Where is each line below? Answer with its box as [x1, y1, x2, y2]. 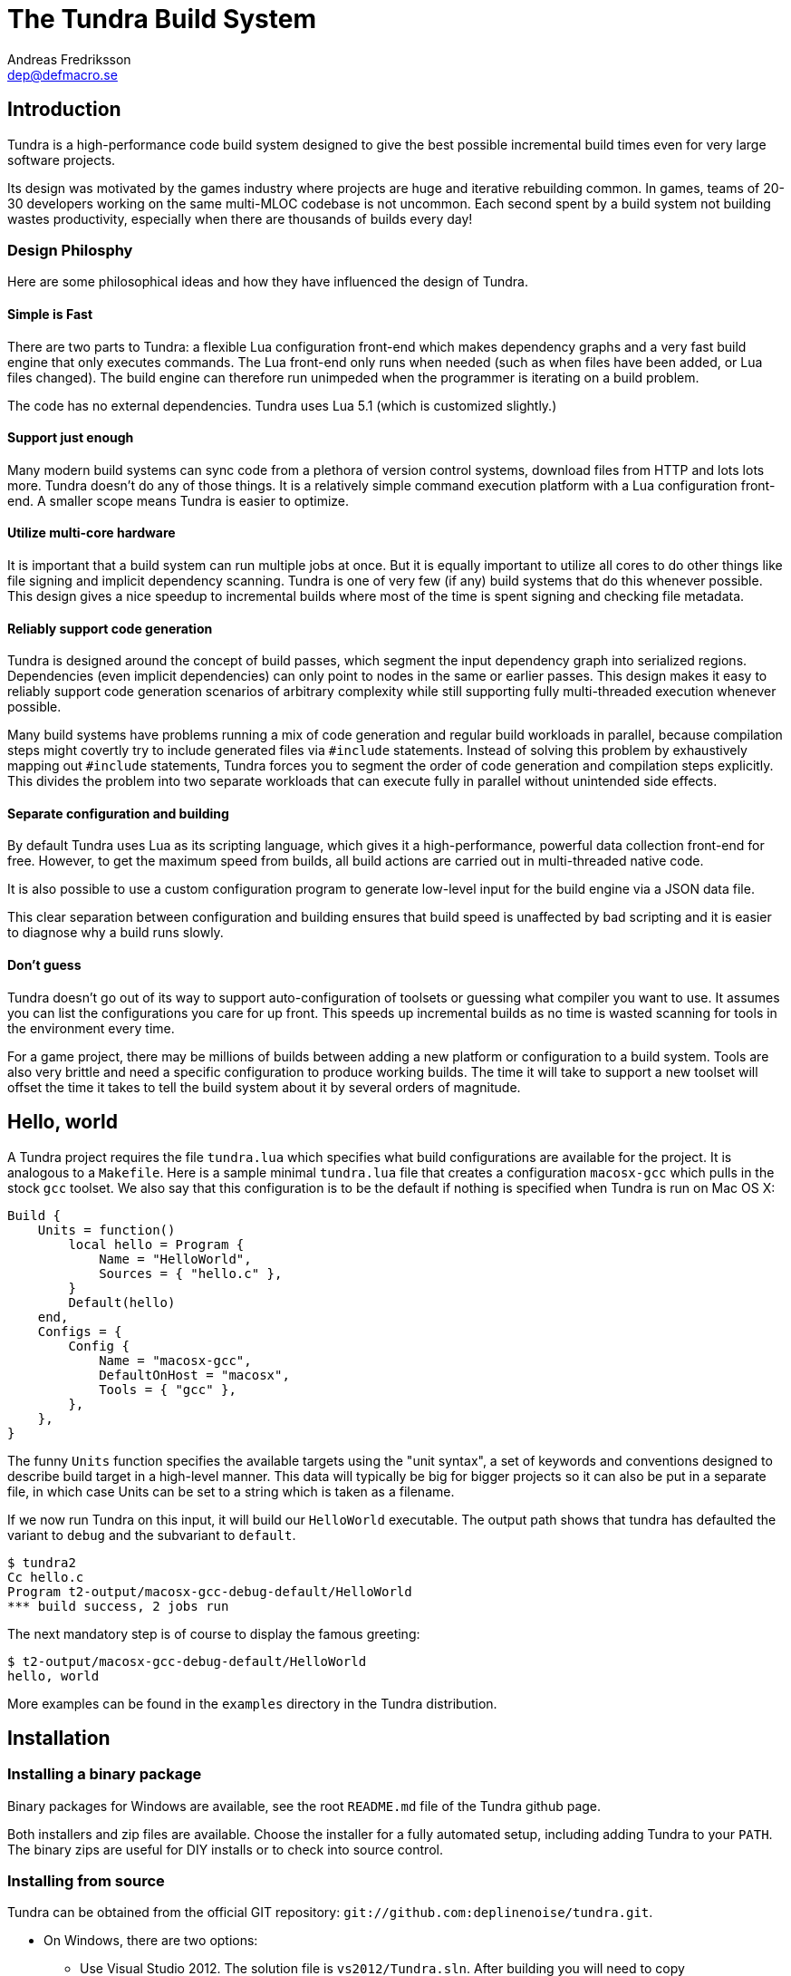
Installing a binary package [7, 1765, 202, 1784]
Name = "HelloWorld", [99, 1251, 252, 1266]
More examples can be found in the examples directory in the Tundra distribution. [7, 1695, 497, 1711]
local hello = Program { [68, 1236, 245, 1252]
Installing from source [7, 1872, 165, 1891]
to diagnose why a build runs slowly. [7, 925, 224, 941]
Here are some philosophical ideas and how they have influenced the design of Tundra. [7, 274, 529, 290]
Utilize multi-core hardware [7, 525, 176, 541]
